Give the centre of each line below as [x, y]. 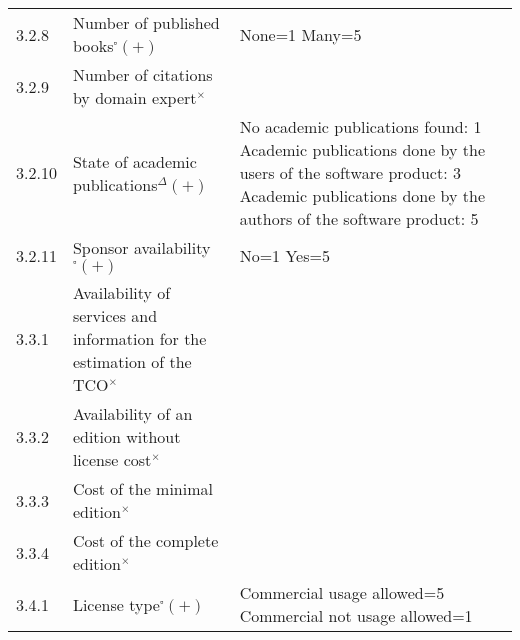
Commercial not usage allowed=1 [356, 615]
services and [115, 315]
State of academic [134, 161]
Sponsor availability [141, 247]
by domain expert [134, 97]
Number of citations [142, 74]
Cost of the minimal [142, 488]
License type [116, 604]
